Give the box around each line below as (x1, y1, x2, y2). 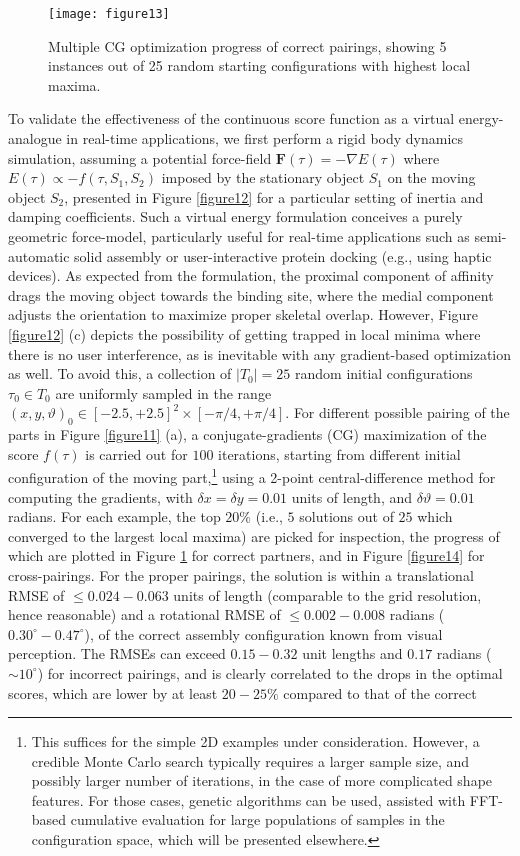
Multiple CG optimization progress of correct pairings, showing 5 (48, 35, 447, 56)
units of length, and (291, 486, 413, 507)
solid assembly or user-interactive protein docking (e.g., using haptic (74, 245, 492, 266)
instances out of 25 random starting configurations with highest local (48, 55, 471, 76)
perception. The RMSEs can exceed (8, 643, 226, 664)
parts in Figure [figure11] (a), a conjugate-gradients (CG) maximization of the (8, 424, 487, 445)
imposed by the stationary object (161, 167, 365, 188)
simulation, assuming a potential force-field (8, 147, 272, 168)
